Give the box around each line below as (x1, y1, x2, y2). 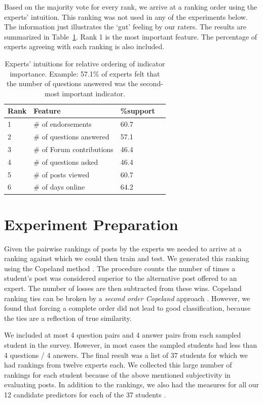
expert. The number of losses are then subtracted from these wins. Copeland (4, 283, 242, 293)
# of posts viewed (33, 169, 90, 179)
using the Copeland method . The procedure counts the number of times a (4, 263, 236, 273)
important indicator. (62, 88, 125, 98)
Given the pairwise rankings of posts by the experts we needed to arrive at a (4, 243, 242, 253)
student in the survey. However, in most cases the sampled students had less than (4, 339, 257, 350)
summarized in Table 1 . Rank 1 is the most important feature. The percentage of (4, 31, 257, 42)
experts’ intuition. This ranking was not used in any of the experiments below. (4, 11, 248, 22)
